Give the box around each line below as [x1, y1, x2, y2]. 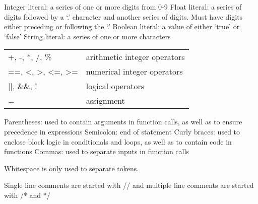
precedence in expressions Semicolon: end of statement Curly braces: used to [4, 126, 240, 137]
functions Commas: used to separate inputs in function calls [4, 146, 189, 157]
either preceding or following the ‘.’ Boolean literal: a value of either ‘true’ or [4, 21, 240, 32]
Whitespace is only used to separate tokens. [4, 163, 139, 173]
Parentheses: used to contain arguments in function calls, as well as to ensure [4, 116, 242, 127]
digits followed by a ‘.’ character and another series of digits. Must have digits [4, 11, 243, 22]
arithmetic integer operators [86, 51, 185, 63]
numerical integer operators [86, 65, 183, 78]
